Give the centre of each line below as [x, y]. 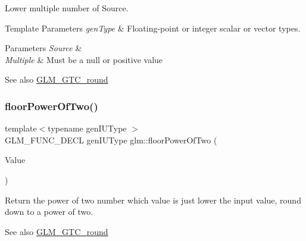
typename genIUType [87, 128]
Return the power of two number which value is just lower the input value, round [153, 200]
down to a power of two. [49, 212]
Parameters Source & [43, 48]
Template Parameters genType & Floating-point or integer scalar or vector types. [153, 28]
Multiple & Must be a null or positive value [84, 59]
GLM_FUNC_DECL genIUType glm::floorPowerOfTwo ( [111, 140]
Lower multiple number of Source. [67, 8]
